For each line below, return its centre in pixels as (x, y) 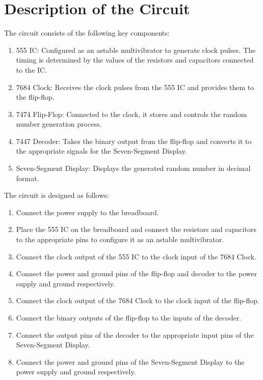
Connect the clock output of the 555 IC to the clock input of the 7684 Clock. (136, 256)
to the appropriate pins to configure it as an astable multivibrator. (120, 239)
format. (28, 178)
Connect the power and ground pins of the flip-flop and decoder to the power (137, 273)
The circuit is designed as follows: (57, 195)
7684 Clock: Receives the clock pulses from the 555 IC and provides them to (135, 87)
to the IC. (32, 69)
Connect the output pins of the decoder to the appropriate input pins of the (135, 334)
